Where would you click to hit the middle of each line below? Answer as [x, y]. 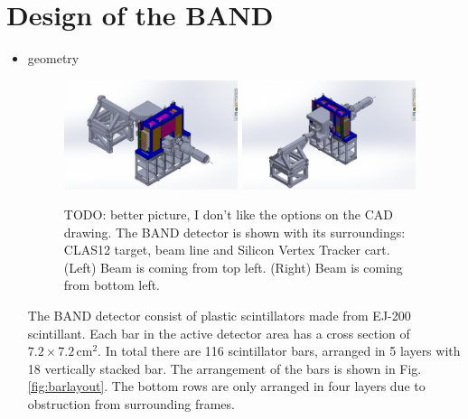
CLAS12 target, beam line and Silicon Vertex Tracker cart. [227, 250]
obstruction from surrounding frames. [131, 404]
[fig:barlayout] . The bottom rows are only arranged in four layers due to [226, 386]
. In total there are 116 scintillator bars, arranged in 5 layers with [279, 351]
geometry [53, 58]
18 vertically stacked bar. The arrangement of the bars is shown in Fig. [225, 368]
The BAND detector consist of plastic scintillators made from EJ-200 [219, 316]
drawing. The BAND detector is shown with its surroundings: [234, 232]
